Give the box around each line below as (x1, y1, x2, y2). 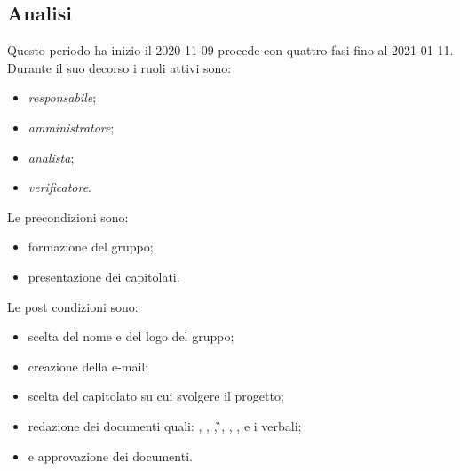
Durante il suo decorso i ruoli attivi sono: (7, 58, 232, 76)
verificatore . (28, 178, 91, 196)
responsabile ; (28, 88, 97, 107)
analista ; (28, 148, 75, 166)
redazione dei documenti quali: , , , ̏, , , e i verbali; (28, 416, 302, 435)
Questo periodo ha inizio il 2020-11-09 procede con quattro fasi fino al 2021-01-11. (7, 41, 454, 60)
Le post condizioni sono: (7, 297, 139, 315)
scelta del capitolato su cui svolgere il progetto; (28, 387, 284, 405)
